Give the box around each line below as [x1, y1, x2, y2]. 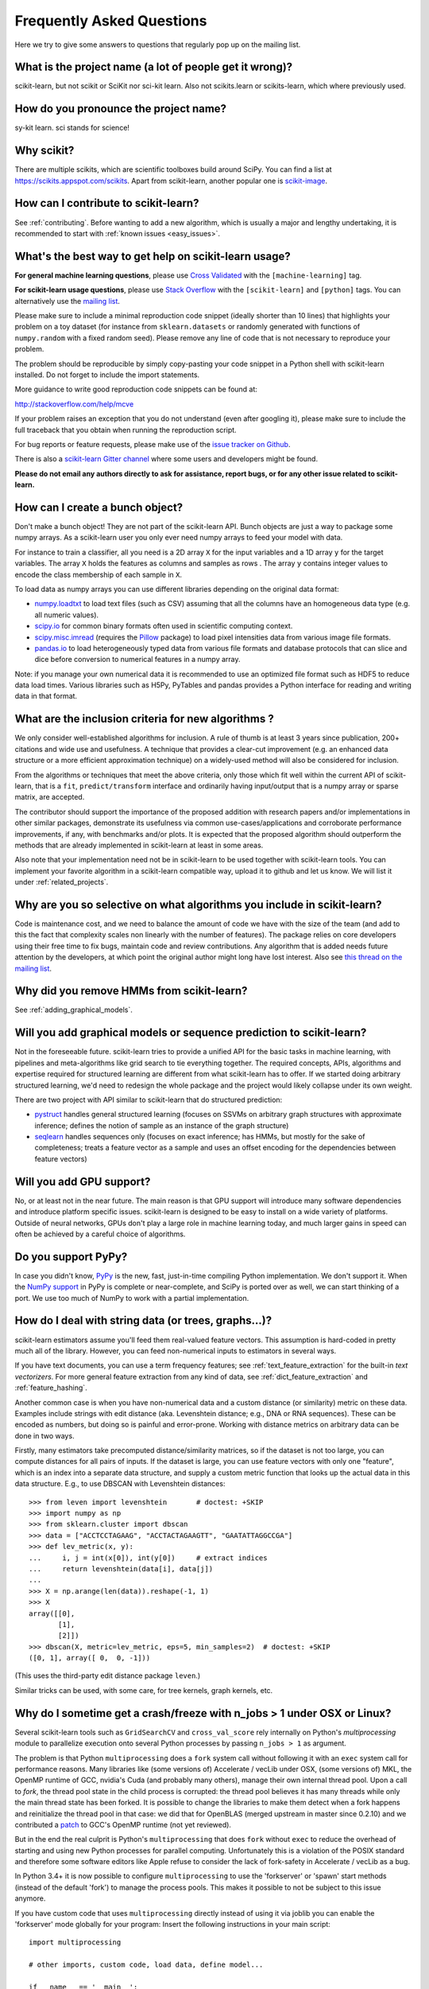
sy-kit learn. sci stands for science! [14, 123, 130, 133]
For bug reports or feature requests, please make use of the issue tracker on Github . [14, 439, 291, 449]
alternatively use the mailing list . [14, 296, 121, 306]
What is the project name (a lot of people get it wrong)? [14, 60, 293, 74]
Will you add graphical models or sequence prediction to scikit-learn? [14, 1026, 367, 1040]
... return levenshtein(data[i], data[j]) [29, 1564, 214, 1573]
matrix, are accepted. [14, 792, 85, 802]
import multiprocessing [29, 1938, 122, 1947]
